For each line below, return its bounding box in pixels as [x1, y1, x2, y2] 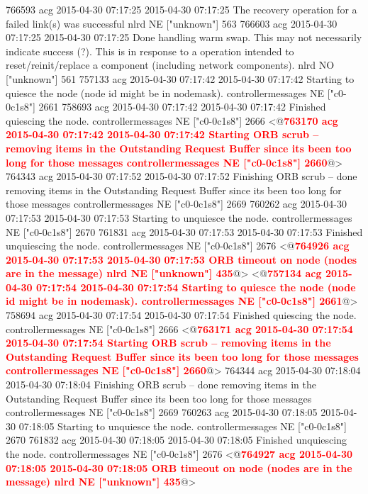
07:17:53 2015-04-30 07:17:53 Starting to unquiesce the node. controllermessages [6, 210, 352, 225]
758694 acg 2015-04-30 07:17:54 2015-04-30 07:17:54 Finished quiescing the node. [6, 308, 357, 322]
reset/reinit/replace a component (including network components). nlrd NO [6, 57, 335, 72]
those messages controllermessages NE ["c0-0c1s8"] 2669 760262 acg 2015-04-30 [6, 196, 347, 211]
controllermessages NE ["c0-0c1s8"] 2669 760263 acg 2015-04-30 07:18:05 [6, 405, 318, 420]
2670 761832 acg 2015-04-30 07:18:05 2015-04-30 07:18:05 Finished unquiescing [6, 432, 347, 447]
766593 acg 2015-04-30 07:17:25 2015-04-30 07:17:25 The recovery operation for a [6, 2, 357, 16]
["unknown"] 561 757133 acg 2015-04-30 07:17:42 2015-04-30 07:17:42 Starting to [6, 71, 355, 86]
